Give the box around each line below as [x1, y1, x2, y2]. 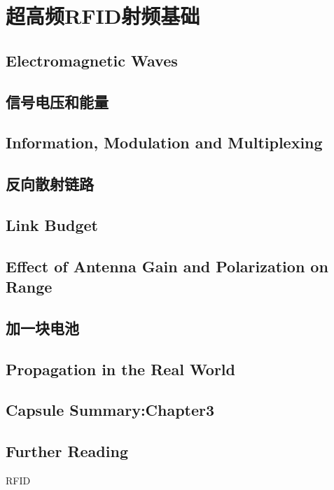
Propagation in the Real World [6, 358, 235, 379]
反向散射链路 [6, 173, 94, 195]
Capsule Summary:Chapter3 [6, 399, 215, 421]
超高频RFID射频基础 [6, 1, 200, 30]
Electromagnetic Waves [6, 49, 178, 71]
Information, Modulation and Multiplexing [6, 132, 323, 153]
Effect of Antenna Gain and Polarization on [6, 255, 328, 276]
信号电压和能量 [6, 90, 109, 112]
